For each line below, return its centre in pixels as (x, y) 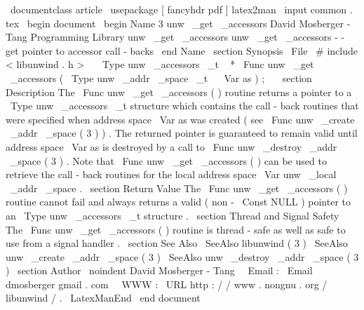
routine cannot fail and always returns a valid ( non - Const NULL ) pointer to (178, 202)
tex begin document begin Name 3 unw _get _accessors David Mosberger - (178, 23)
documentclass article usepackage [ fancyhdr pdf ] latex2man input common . (181, 9)
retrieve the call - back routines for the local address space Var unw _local (171, 174)
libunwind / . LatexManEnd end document (103, 298)
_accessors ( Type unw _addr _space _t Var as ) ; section (161, 77)
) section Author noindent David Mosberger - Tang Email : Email (159, 270)
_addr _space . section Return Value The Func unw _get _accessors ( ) (179, 188)
